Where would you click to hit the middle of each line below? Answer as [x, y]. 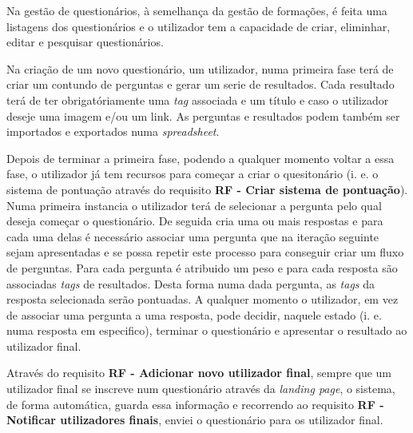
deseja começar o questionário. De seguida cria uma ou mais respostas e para [195, 221]
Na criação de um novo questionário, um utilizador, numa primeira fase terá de [200, 68]
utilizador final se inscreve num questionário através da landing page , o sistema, [201, 389]
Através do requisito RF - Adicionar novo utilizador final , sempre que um [199, 373]
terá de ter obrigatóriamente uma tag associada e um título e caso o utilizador [198, 99]
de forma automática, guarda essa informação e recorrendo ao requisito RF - [195, 404]
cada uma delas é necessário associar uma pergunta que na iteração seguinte [193, 236]
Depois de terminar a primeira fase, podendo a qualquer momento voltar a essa [201, 158]
